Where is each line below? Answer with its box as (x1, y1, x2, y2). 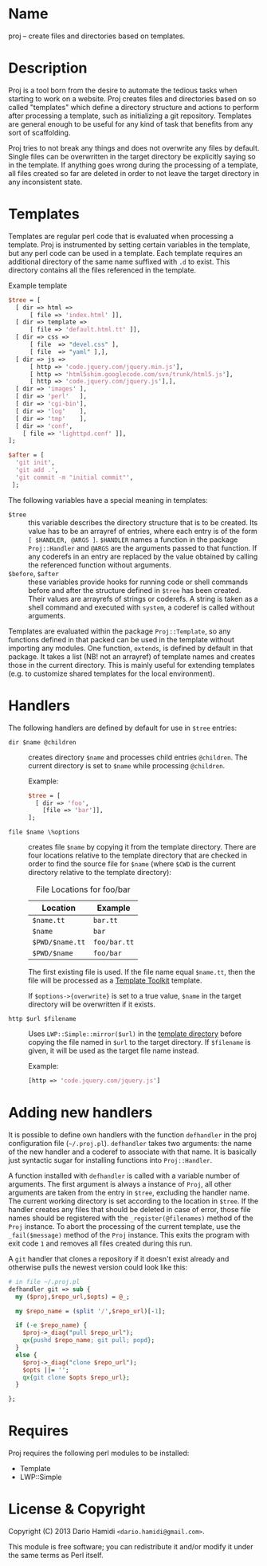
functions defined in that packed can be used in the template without (8, 634, 235, 644)
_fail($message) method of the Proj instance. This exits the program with (8, 1230, 249, 1239)
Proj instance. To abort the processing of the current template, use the (8, 1221, 241, 1231)
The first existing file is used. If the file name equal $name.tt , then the (28, 967, 256, 977)
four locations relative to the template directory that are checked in (28, 850, 248, 861)
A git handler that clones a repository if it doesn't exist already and (8, 1254, 230, 1263)
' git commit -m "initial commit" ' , (15, 473, 134, 481)
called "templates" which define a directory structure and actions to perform (8, 102, 260, 112)
